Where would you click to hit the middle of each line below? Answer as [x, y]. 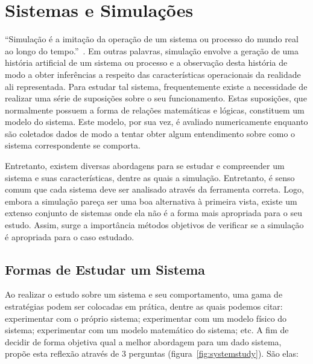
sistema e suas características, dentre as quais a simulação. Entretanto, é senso [150, 177]
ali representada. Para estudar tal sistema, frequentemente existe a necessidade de [156, 86]
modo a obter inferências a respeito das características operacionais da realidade [153, 74]
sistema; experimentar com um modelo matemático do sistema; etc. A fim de [147, 330]
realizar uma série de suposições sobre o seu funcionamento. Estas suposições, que [156, 98]
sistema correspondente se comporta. [73, 145]
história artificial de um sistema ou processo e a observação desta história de [146, 62]
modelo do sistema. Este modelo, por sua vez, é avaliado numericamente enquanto [156, 122]
